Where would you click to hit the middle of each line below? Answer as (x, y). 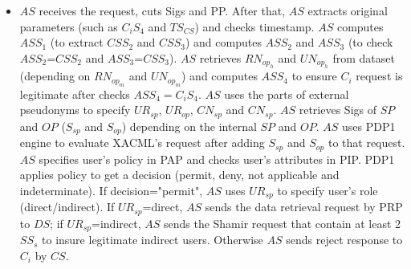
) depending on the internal (189, 126)
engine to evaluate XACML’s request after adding (142, 143)
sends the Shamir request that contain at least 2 (282, 223)
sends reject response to (344, 240)
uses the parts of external (287, 94)
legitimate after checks (75, 94)
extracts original (348, 10)
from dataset (364, 57)
